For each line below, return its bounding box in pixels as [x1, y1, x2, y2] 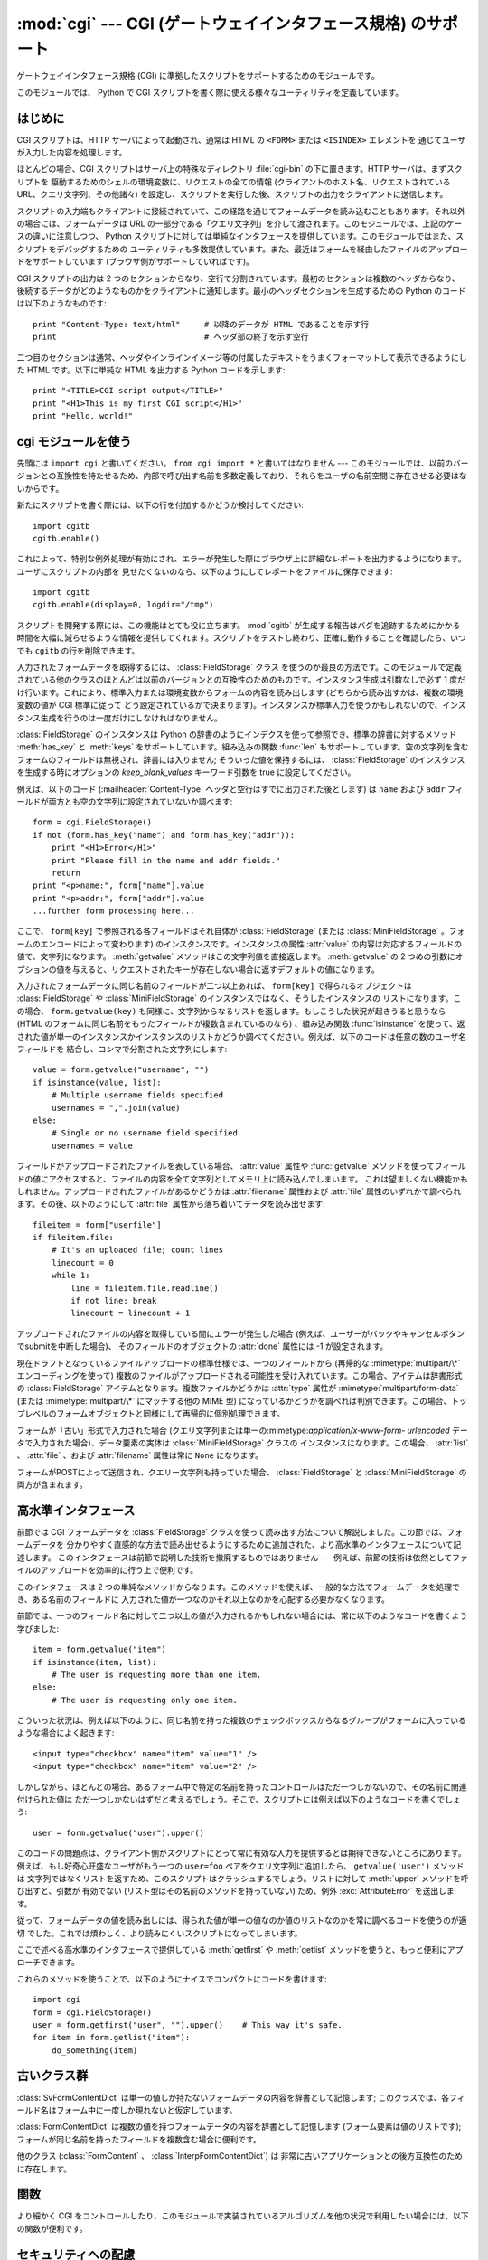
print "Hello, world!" [33, 411, 134, 421]
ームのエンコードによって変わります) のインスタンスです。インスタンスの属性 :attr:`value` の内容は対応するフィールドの [16, 938, 463, 949]
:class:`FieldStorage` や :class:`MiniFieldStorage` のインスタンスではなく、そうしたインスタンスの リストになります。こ [16, 993, 462, 1003]
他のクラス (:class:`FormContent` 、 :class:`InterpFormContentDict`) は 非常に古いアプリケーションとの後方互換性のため [16, 2151, 463, 2161]
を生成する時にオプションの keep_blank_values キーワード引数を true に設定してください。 [16, 767, 356, 777]
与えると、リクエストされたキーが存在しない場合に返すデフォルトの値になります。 [71, 964, 380, 975]
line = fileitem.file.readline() [70, 1283, 219, 1293]
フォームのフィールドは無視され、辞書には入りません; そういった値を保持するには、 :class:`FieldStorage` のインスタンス [16, 754, 465, 765]
